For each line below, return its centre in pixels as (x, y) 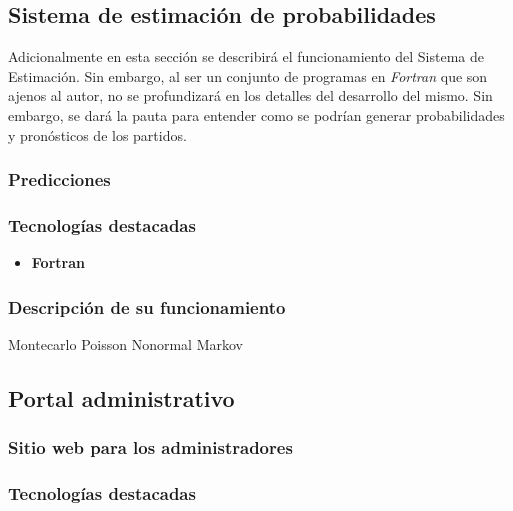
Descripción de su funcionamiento (147, 306)
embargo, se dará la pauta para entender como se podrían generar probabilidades (256, 114)
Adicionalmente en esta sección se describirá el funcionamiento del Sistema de (246, 56)
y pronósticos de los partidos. (97, 134)
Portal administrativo (121, 398)
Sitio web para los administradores (150, 447)
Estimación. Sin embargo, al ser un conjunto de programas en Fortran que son (248, 75)
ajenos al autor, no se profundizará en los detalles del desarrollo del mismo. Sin (250, 95)
